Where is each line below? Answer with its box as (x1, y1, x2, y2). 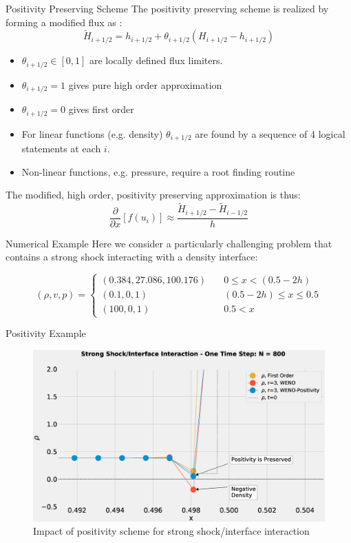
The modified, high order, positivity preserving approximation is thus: (6, 187, 301, 202)
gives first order (68, 102, 134, 116)
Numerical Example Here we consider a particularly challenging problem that (6, 236, 332, 250)
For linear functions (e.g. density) (21, 126, 163, 141)
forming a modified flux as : (6, 14, 123, 29)
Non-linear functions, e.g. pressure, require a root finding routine (21, 164, 295, 178)
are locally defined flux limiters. (89, 53, 223, 68)
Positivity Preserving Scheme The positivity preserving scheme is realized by (6, 1, 329, 15)
